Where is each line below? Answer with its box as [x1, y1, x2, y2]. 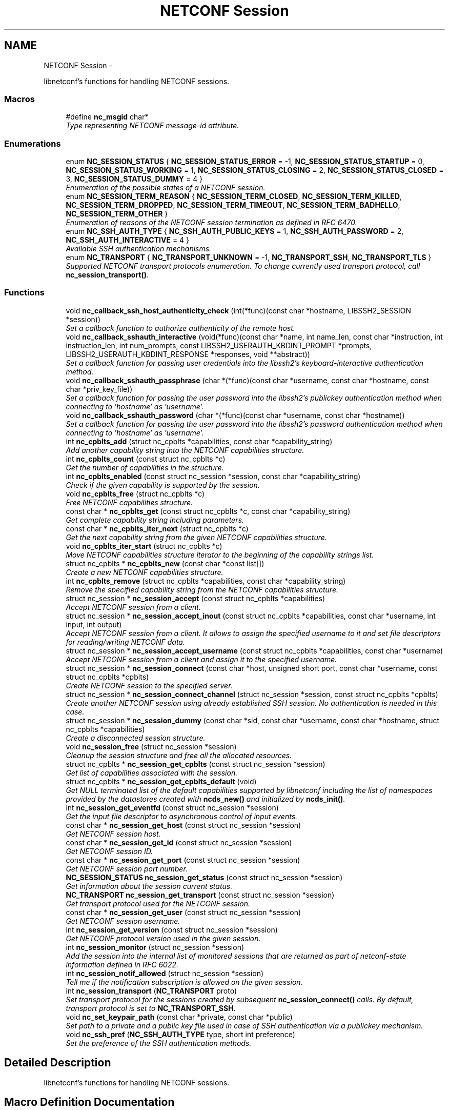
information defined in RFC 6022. [66, 960, 178, 969]
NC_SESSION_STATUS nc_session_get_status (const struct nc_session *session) [66, 873, 343, 882]
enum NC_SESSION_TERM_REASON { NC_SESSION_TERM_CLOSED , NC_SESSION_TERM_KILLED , [66, 192, 402, 201]
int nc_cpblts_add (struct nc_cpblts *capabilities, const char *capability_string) [66, 437, 333, 446]
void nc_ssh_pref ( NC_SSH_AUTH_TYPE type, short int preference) [66, 1029, 295, 1039]
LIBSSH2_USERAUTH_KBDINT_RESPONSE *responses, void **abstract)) [66, 349, 310, 359]
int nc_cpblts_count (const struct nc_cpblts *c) [66, 454, 226, 463]
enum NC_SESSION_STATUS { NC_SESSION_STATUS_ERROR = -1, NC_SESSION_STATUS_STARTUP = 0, [66, 157, 424, 166]
